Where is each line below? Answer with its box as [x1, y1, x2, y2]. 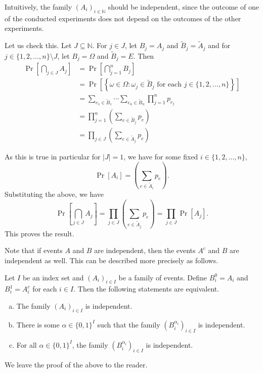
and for [208, 40, 231, 51]
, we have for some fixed [123, 151, 198, 162]
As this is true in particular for [5, 151, 101, 162]
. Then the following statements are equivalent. [73, 283, 220, 294]
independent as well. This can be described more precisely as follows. [5, 255, 218, 266]
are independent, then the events [94, 245, 196, 256]
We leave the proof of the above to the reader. [5, 359, 148, 370]
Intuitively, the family [5, 2, 72, 12]
